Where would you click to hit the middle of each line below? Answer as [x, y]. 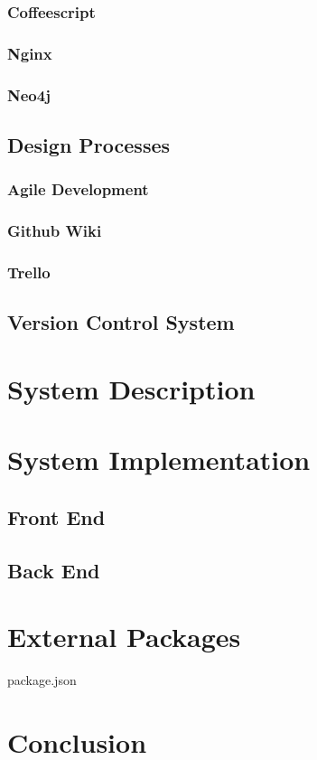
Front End [56, 516]
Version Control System [121, 322]
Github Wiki [55, 231]
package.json [42, 680]
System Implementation [159, 460]
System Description [131, 388]
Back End [54, 570]
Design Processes [89, 144]
